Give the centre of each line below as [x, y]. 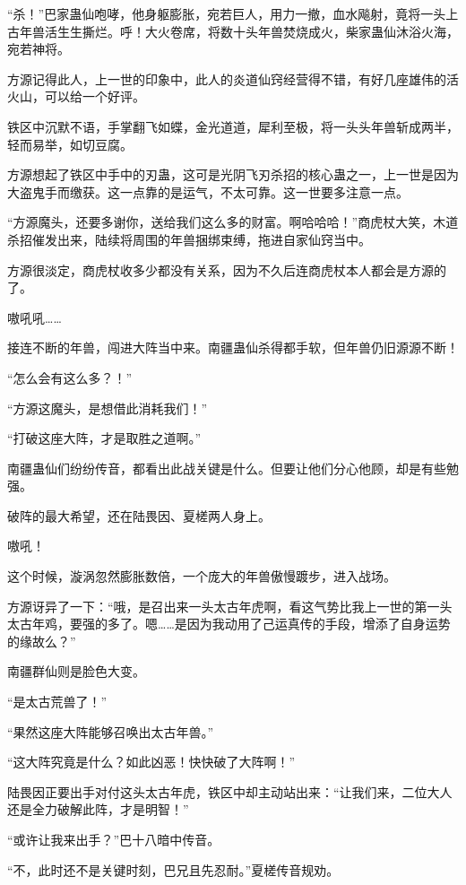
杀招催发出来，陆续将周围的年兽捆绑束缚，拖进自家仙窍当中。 [189, 239]
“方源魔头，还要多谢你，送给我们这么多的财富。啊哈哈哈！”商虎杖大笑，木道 [233, 222]
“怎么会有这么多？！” [70, 377]
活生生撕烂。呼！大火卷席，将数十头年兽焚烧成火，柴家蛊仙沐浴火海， [251, 31]
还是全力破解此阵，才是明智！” [98, 809]
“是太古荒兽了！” [57, 702]
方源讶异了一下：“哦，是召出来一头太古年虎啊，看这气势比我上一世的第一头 [230, 606]
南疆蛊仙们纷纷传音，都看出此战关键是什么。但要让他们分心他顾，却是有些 [227, 468]
